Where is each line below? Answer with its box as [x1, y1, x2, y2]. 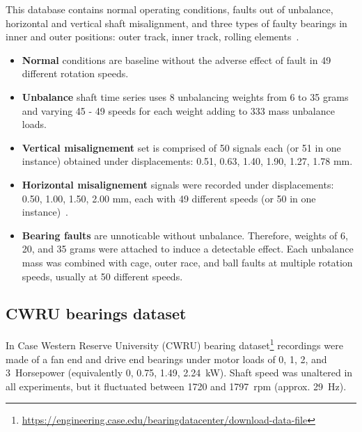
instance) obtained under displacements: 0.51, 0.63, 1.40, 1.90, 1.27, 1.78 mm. [22, 154, 353, 168]
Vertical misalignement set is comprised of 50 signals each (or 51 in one [22, 140, 341, 154]
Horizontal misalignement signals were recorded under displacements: [22, 177, 334, 191]
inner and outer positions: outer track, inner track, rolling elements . [6, 29, 299, 44]
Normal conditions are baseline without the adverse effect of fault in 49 [22, 52, 331, 67]
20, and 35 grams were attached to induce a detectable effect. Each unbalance [22, 241, 354, 256]
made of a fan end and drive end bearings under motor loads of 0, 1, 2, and [6, 351, 327, 366]
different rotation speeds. [22, 66, 129, 81]
